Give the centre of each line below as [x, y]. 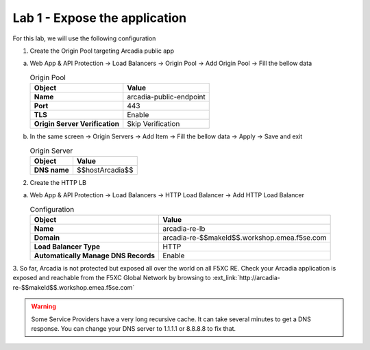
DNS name [52, 170]
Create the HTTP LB [58, 182]
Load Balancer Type [67, 247]
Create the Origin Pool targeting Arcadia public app [102, 51]
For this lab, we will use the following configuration [84, 38]
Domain [47, 238]
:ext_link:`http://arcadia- [246, 278]
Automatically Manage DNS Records [95, 255]
